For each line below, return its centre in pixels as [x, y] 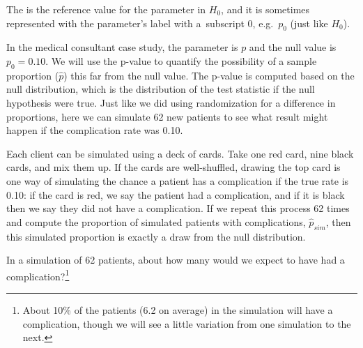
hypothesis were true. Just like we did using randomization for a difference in [171, 102]
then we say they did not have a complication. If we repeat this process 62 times [178, 208]
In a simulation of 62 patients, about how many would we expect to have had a [176, 260]
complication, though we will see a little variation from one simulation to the [187, 323]
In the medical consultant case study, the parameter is [122, 47]
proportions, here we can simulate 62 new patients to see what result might [167, 116]
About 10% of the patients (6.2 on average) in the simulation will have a [178, 309]
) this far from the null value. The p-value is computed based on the [209, 75]
